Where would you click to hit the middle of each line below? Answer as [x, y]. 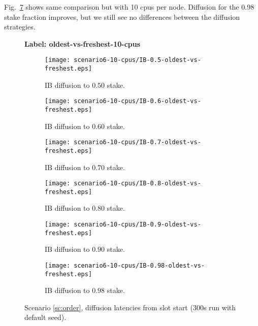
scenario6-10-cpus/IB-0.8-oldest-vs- [137, 184]
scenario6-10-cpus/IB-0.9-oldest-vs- [137, 224]
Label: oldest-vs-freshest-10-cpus [83, 43]
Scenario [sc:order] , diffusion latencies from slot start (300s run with [130, 307]
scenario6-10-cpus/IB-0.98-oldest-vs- [139, 265]
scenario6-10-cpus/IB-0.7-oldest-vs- [137, 142]
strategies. [20, 27]
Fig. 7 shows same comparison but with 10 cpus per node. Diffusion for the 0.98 [129, 7]
